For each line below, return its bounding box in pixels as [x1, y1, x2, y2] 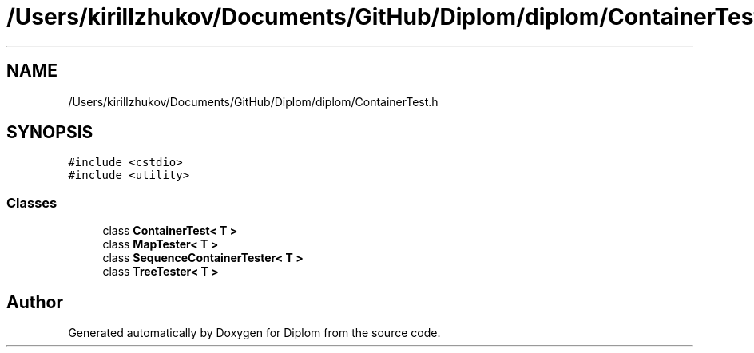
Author [6, 292, 63, 312]
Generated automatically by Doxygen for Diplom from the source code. [68, 326, 441, 340]
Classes [6, 194, 58, 211]
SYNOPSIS [6, 122, 93, 143]
